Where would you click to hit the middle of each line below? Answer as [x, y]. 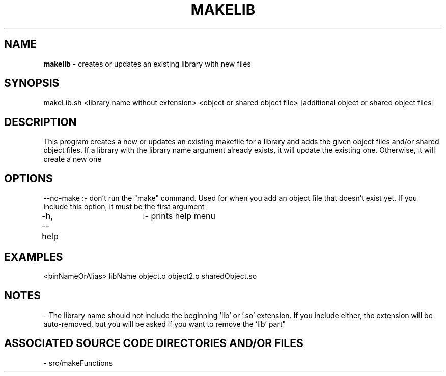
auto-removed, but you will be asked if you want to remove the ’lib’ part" [165, 324]
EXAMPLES [34, 257]
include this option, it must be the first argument [124, 207]
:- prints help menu [179, 216]
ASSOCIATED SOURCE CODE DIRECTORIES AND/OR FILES [154, 343]
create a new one [73, 159]
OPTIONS [29, 178]
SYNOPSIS [32, 83]
